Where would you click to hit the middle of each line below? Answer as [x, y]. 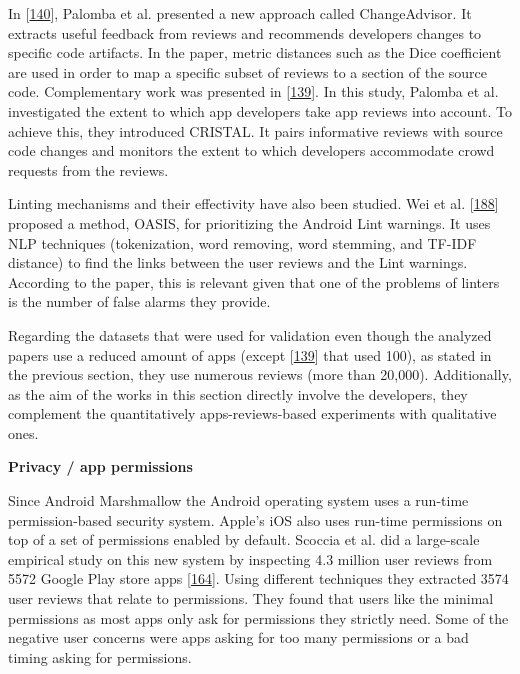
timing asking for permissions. [100, 656]
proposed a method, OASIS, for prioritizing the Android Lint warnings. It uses [249, 222]
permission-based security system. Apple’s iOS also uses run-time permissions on [255, 519]
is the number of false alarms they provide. [139, 301]
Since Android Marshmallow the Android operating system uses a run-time [238, 500]
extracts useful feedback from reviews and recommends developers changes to [245, 32]
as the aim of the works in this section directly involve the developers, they [238, 393]
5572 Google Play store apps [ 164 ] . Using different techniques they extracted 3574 [258, 578]
